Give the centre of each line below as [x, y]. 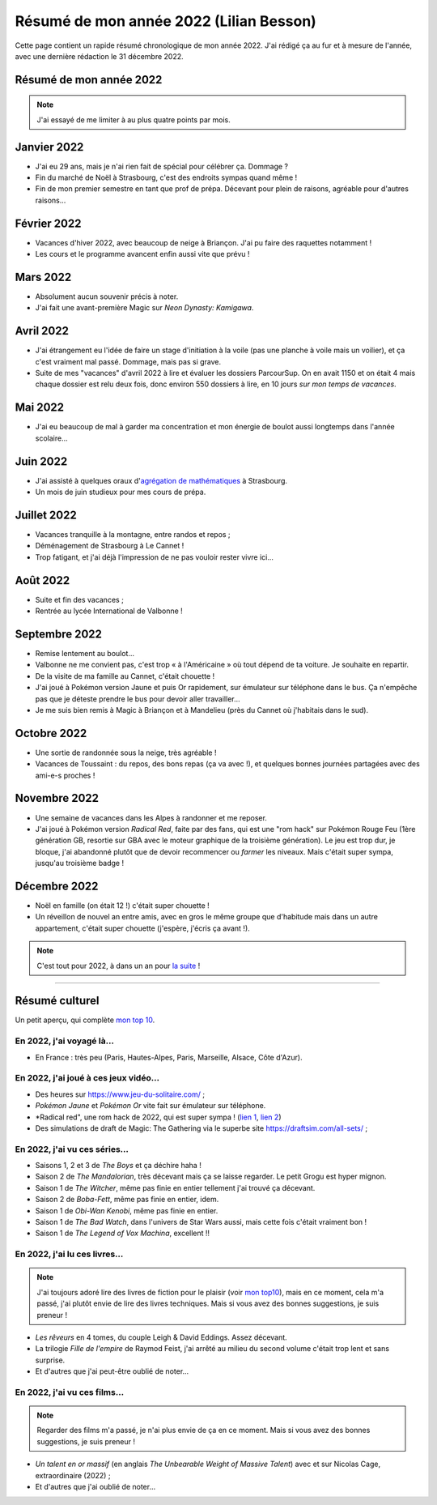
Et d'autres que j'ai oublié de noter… [95, 1486]
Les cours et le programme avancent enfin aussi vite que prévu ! [142, 254]
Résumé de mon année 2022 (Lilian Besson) [166, 21]
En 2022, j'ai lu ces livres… [69, 1254]
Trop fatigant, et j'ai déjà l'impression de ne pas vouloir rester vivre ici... [155, 557]
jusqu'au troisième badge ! [80, 863]
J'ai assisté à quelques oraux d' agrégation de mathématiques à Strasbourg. [161, 480]
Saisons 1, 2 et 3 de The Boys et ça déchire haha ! [118, 1166]
